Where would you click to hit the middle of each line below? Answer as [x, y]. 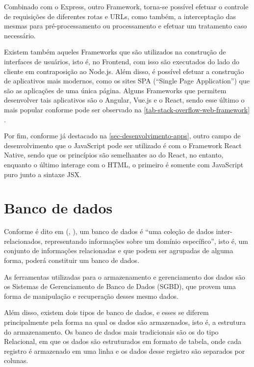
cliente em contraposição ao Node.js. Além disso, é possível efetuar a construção [124, 71]
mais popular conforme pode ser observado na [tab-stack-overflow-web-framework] [127, 109]
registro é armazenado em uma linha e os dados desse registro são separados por [125, 351]
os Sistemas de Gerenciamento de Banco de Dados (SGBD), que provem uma [120, 286]
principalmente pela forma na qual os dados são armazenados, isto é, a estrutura [125, 322]
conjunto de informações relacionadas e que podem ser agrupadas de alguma [119, 250]
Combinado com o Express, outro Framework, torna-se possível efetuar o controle [126, 6]
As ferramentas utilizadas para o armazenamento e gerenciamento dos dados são [125, 276]
